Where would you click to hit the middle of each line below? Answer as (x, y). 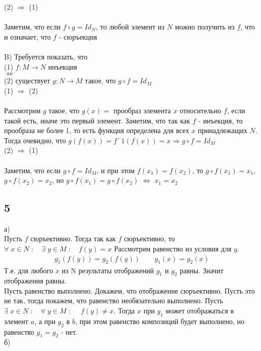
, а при (45, 321)
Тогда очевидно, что (35, 140)
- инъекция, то (221, 120)
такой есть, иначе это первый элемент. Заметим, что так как (97, 120)
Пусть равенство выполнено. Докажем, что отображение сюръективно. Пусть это (129, 290)
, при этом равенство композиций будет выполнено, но (160, 321)
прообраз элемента (142, 110)
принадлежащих (222, 130)
